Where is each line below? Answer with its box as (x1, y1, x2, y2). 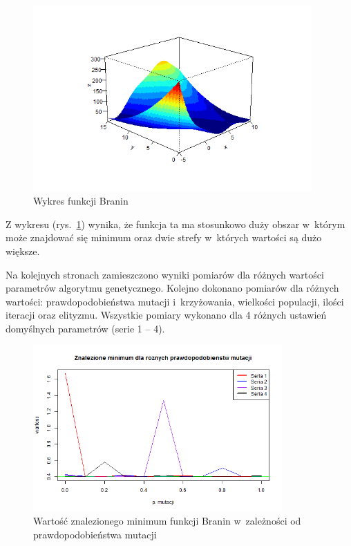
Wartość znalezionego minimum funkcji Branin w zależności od (33, 514, 301, 528)
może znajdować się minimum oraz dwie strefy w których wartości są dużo (6, 230, 322, 245)
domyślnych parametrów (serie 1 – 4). (6, 321, 165, 335)
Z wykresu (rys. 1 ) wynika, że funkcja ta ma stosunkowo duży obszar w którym (6, 216, 345, 231)
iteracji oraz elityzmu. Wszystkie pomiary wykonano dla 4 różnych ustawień (6, 308, 327, 322)
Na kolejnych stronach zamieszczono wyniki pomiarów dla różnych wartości (6, 267, 324, 281)
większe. (6, 243, 40, 258)
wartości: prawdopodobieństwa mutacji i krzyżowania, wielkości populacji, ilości (6, 294, 344, 308)
